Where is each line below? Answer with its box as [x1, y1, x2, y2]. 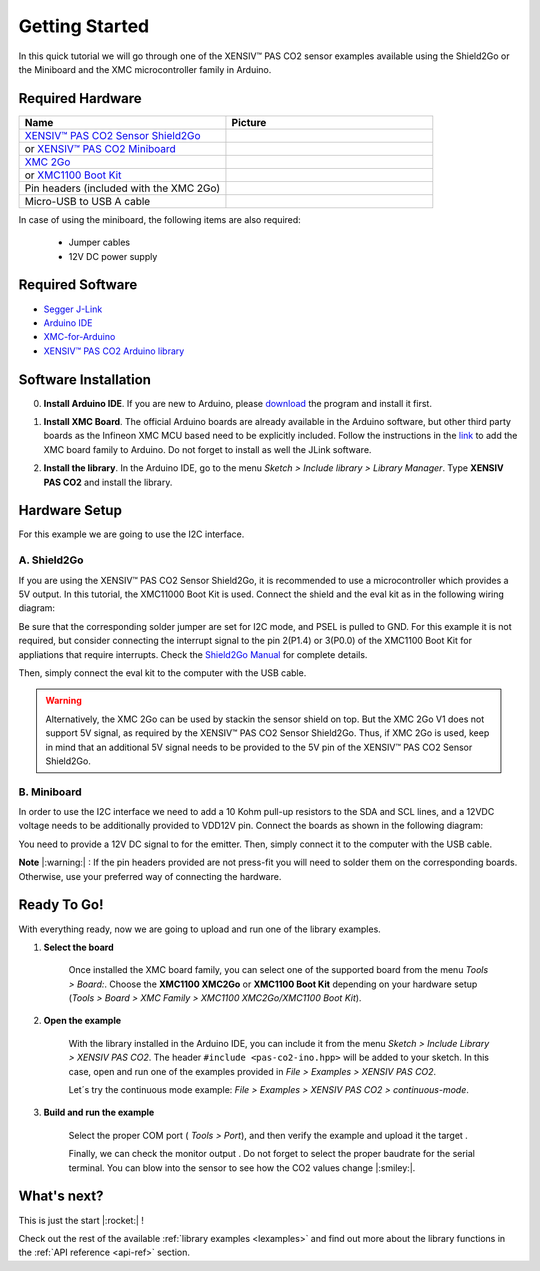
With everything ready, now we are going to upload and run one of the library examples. [18, 923, 382, 935]
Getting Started [18, 15, 150, 37]
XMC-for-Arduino [43, 331, 116, 343]
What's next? [18, 1188, 104, 1205]
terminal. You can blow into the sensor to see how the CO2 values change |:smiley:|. [68, 1161, 416, 1174]
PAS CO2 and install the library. [43, 476, 173, 488]
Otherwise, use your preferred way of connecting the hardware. [18, 870, 282, 882]
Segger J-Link [43, 303, 103, 315]
